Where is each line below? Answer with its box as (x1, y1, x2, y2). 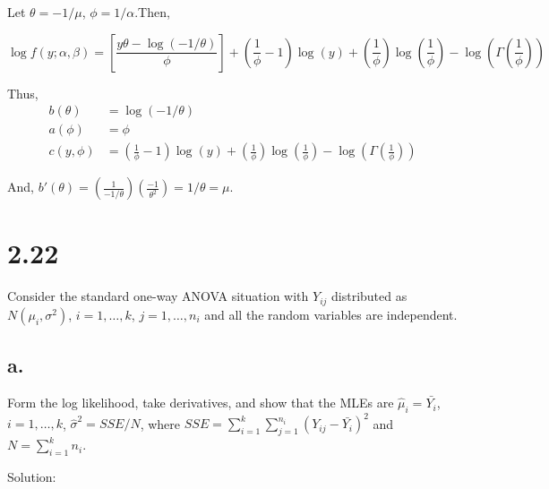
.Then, (134, 3, 170, 21)
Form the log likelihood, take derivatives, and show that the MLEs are (7, 393, 394, 412)
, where (140, 414, 181, 433)
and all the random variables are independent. (204, 305, 458, 323)
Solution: (7, 467, 56, 485)
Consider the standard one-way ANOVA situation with (7, 287, 309, 305)
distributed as (331, 287, 407, 305)
